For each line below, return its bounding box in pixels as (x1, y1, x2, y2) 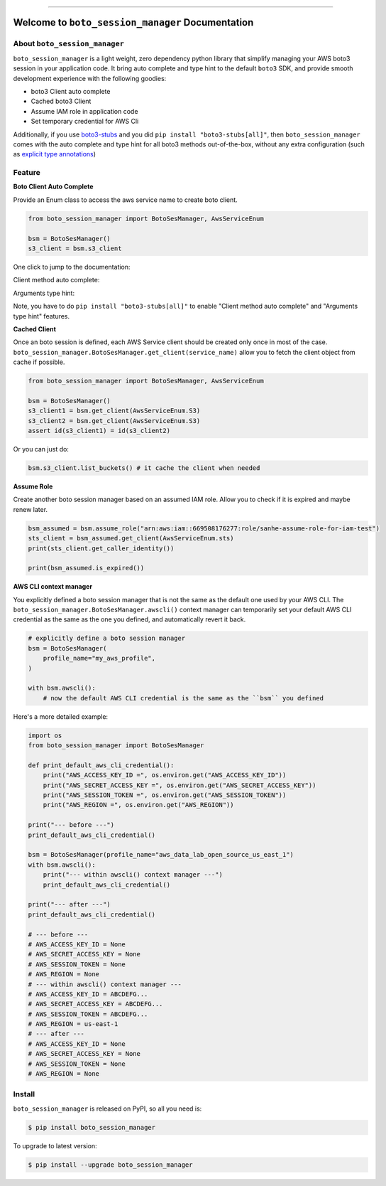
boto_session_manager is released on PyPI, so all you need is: (13, 1104, 202, 1113)
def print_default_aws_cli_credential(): (28, 761, 175, 769)
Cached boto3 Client (31, 97, 92, 106)
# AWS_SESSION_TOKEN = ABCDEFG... (28, 1010, 148, 1018)
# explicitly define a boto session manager (28, 634, 186, 643)
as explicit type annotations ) (13, 150, 96, 159)
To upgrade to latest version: (13, 1141, 97, 1150)
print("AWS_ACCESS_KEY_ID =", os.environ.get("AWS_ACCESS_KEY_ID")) (43, 771, 287, 779)
